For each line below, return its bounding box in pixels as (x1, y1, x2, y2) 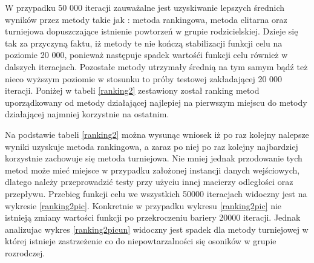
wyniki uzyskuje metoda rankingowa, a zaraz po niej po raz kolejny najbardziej (5, 140, 298, 152)
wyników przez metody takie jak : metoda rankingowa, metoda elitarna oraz (5, 13, 287, 25)
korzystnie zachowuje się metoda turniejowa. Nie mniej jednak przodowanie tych (5, 152, 303, 164)
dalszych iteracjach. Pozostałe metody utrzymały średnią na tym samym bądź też (5, 60, 308, 73)
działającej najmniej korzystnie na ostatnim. (5, 108, 169, 120)
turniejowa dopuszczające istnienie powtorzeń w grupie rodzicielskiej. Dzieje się (5, 25, 298, 37)
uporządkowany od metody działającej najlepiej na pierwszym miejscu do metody (5, 96, 307, 108)
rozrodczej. (5, 246, 45, 259)
